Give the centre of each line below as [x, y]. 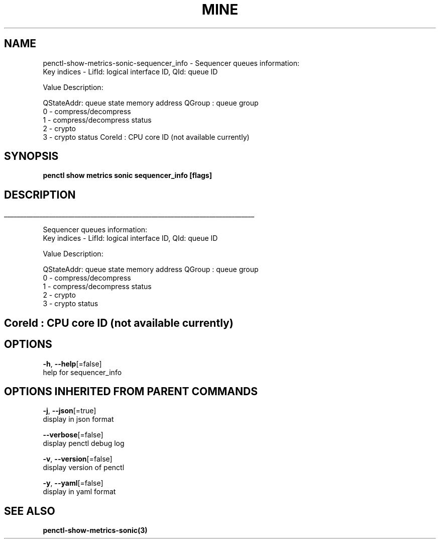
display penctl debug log [84, 443]
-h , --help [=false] [72, 364]
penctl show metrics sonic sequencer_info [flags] [127, 175]
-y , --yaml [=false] [73, 483]
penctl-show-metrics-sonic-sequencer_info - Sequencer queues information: [171, 63]
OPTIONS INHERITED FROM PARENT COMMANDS [131, 391]
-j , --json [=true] [70, 411]
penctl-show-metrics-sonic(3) [95, 530]
